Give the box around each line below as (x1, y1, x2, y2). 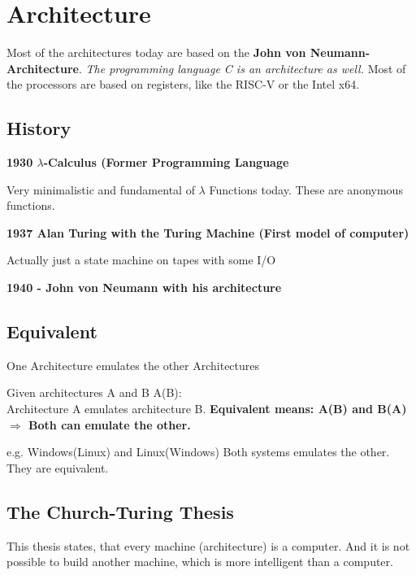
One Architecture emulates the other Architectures (6, 356, 260, 373)
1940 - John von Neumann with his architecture (6, 279, 282, 296)
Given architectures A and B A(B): (6, 384, 182, 401)
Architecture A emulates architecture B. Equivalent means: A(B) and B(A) (6, 400, 407, 417)
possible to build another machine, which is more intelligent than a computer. (6, 553, 393, 570)
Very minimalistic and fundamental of (6, 181, 195, 198)
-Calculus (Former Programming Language (43, 154, 289, 171)
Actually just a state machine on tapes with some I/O (6, 251, 276, 268)
